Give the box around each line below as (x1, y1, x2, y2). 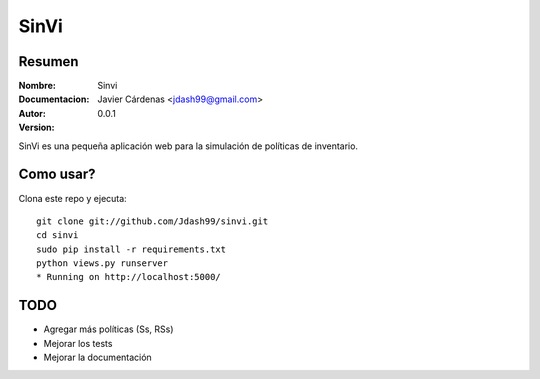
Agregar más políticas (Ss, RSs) (43, 323, 174, 335)
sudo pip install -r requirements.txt (36, 243, 227, 255)
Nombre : (18, 80, 57, 92)
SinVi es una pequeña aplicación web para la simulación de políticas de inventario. (18, 140, 359, 152)
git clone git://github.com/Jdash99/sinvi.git (36, 215, 269, 227)
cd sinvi (36, 230, 79, 241)
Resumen (18, 53, 79, 70)
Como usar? (18, 166, 96, 183)
